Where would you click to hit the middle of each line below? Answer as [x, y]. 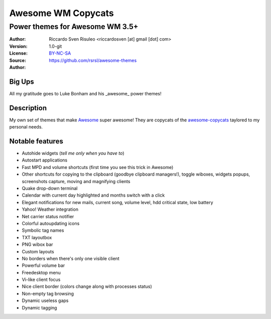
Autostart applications [45, 160]
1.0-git [55, 46]
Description [28, 108]
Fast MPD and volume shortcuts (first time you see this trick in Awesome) [98, 167]
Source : [18, 60]
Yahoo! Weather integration [50, 209]
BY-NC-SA [60, 53]
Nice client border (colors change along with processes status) [87, 286]
